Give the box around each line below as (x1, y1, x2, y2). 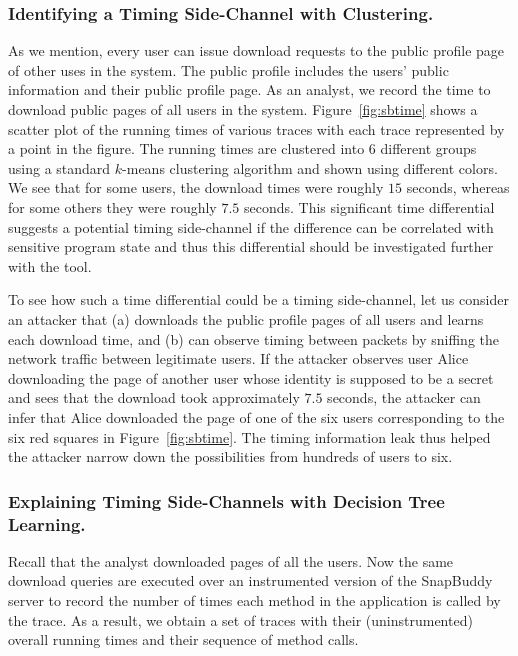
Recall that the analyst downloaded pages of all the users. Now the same (8, 550, 454, 571)
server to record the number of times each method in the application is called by (8, 590, 501, 611)
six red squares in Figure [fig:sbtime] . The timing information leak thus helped (8, 426, 491, 447)
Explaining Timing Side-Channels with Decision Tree (8, 488, 445, 513)
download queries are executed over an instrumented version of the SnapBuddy (8, 570, 493, 591)
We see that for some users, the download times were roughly (8, 177, 384, 198)
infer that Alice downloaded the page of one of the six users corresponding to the (8, 406, 505, 427)
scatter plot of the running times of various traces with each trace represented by (8, 118, 505, 139)
